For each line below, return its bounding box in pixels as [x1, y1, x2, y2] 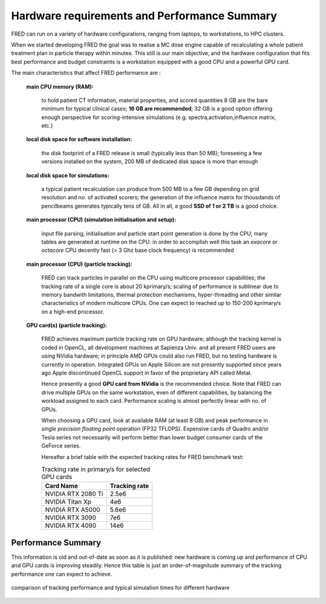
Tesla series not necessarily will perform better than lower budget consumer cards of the [41, 434, 263, 441]
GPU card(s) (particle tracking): [26, 322, 107, 329]
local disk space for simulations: [26, 172, 110, 179]
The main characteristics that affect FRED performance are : [11, 69, 161, 77]
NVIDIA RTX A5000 [45, 506, 101, 514]
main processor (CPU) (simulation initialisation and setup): [26, 216, 176, 223]
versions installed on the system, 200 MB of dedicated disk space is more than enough [41, 158, 258, 165]
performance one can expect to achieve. [11, 570, 113, 577]
